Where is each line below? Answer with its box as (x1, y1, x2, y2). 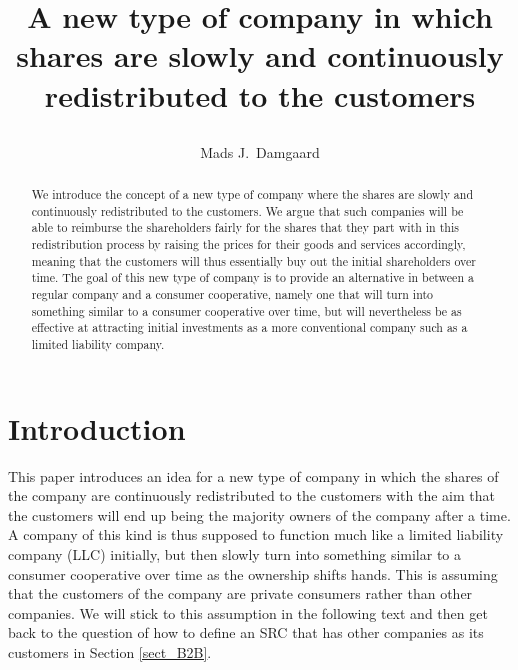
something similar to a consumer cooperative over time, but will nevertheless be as (31, 302, 462, 319)
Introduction (8, 407, 186, 448)
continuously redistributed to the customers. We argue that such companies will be (31, 202, 464, 219)
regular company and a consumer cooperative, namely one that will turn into (31, 286, 434, 303)
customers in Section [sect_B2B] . (8, 641, 212, 662)
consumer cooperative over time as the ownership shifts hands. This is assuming (8, 563, 498, 584)
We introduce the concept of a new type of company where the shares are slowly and (31, 186, 474, 203)
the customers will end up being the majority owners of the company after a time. (8, 504, 511, 525)
